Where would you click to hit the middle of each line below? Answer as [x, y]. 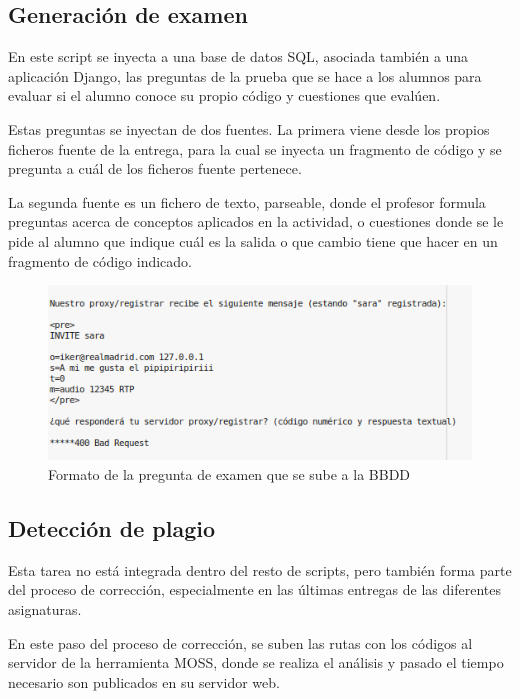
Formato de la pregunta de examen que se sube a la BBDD [229, 473]
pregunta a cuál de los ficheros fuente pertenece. [155, 168]
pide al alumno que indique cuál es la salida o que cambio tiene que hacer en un [253, 240]
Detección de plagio [111, 527]
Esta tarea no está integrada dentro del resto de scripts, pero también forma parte [260, 569]
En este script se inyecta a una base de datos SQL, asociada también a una [238, 56]
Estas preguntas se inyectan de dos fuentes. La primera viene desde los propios [249, 128]
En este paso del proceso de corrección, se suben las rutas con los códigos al [240, 642]
